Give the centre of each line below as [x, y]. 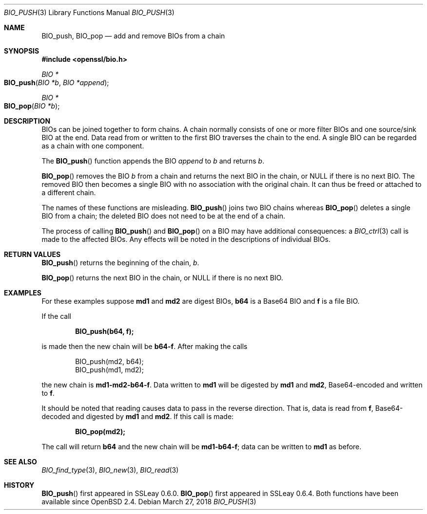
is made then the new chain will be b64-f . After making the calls [145, 346]
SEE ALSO [20, 462]
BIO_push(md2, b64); [109, 361]
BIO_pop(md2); [100, 431]
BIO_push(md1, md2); [109, 370]
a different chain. [69, 193]
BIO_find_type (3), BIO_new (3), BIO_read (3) [110, 470]
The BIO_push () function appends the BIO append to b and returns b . [153, 161]
